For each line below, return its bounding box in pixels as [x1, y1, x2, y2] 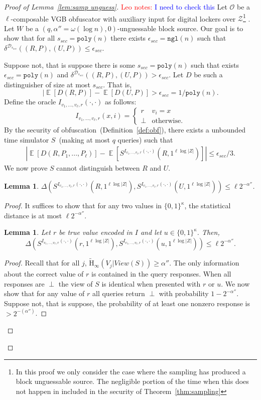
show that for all [4, 33, 55, 43]
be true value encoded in [59, 227, 133, 237]
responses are [4, 278, 45, 289]
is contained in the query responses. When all [91, 269, 231, 279]
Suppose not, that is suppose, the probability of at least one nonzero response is [4, 298, 250, 308]
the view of [58, 278, 93, 289]
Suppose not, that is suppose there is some [4, 59, 136, 70]
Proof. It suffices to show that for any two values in [4, 200, 162, 211]
